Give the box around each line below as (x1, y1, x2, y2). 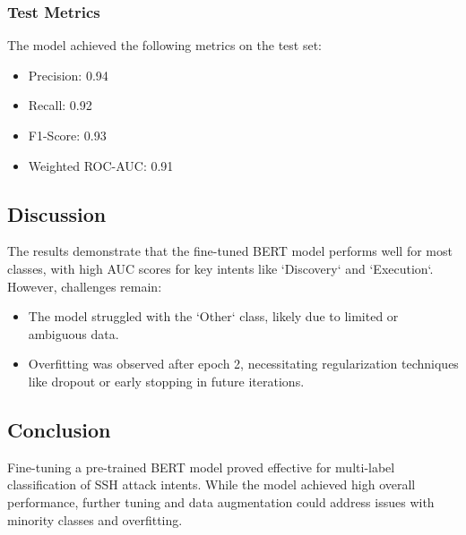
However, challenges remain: (7, 276, 162, 295)
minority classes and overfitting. (7, 510, 183, 529)
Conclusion (7, 415, 111, 443)
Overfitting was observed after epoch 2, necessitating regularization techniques (28, 354, 459, 373)
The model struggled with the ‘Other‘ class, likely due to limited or (28, 307, 399, 326)
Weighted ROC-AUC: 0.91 (28, 156, 174, 174)
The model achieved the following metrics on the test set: (7, 36, 322, 55)
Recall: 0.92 (28, 96, 92, 115)
